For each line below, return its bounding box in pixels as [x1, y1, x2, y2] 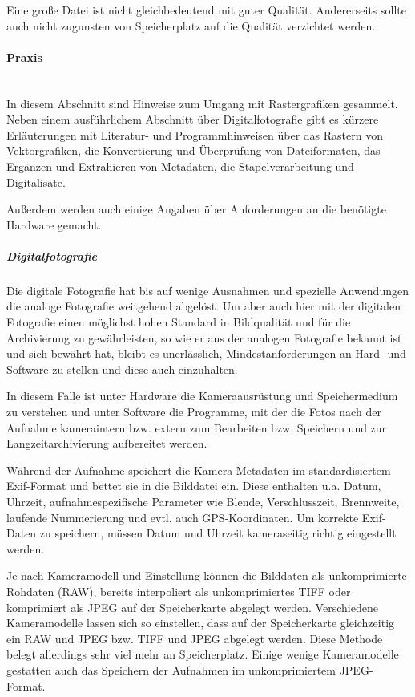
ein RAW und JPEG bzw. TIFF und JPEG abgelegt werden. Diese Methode [6, 630, 383, 646]
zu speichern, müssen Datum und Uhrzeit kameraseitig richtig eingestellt [39, 525, 397, 541]
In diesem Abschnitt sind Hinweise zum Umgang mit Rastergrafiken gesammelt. [6, 95, 398, 111]
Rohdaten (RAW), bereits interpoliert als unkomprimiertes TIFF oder [6, 582, 351, 599]
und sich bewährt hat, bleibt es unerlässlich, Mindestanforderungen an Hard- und [6, 345, 406, 362]
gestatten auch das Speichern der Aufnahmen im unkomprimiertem [6, 661, 336, 678]
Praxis [6, 48, 42, 65]
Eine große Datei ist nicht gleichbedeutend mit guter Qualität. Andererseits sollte [6, 2, 407, 18]
